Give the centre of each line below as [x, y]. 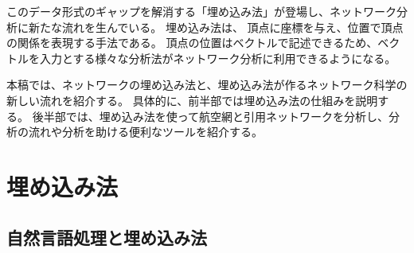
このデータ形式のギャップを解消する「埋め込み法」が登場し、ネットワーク [201, 11]
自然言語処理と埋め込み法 [107, 237]
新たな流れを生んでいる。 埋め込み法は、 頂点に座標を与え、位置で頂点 [216, 27]
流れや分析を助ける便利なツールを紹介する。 [145, 132]
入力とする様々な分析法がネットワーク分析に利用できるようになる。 [218, 58]
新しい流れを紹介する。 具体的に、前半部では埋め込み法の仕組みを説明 [192, 100]
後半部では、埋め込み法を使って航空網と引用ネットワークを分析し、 [210, 116]
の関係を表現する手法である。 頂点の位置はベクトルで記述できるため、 [192, 43]
